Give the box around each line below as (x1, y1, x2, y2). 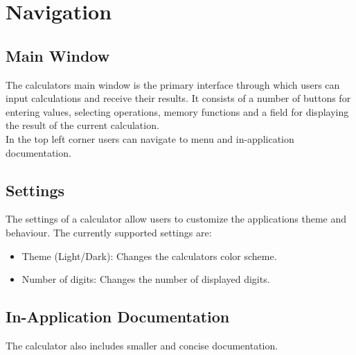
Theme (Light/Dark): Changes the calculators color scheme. (21, 248, 277, 263)
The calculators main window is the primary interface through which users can (6, 77, 340, 92)
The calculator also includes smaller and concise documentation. (6, 338, 278, 352)
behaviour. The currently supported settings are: (6, 225, 212, 239)
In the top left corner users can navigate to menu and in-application (6, 131, 294, 146)
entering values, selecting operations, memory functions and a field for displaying (6, 104, 349, 119)
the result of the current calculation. (6, 118, 159, 132)
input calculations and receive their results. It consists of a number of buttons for (6, 91, 351, 105)
